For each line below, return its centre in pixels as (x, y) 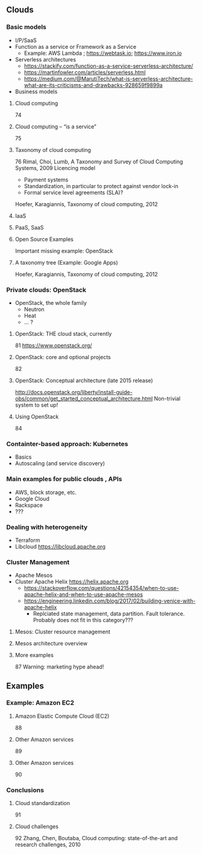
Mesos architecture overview (51, 644)
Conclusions (25, 790)
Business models (36, 91)
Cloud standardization (43, 803)
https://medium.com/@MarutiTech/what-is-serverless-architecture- (109, 78)
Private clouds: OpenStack (46, 290)
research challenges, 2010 (48, 845)
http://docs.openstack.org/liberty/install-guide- (74, 392)
